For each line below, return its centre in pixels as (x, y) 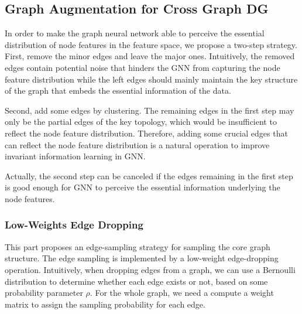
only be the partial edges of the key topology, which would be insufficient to (141, 122)
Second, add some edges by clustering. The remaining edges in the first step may (150, 110)
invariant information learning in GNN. (75, 156)
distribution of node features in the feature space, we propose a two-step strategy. (151, 44)
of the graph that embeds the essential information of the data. (118, 91)
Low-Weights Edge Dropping (74, 225)
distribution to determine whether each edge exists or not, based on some (136, 281)
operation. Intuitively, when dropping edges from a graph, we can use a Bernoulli (150, 269)
